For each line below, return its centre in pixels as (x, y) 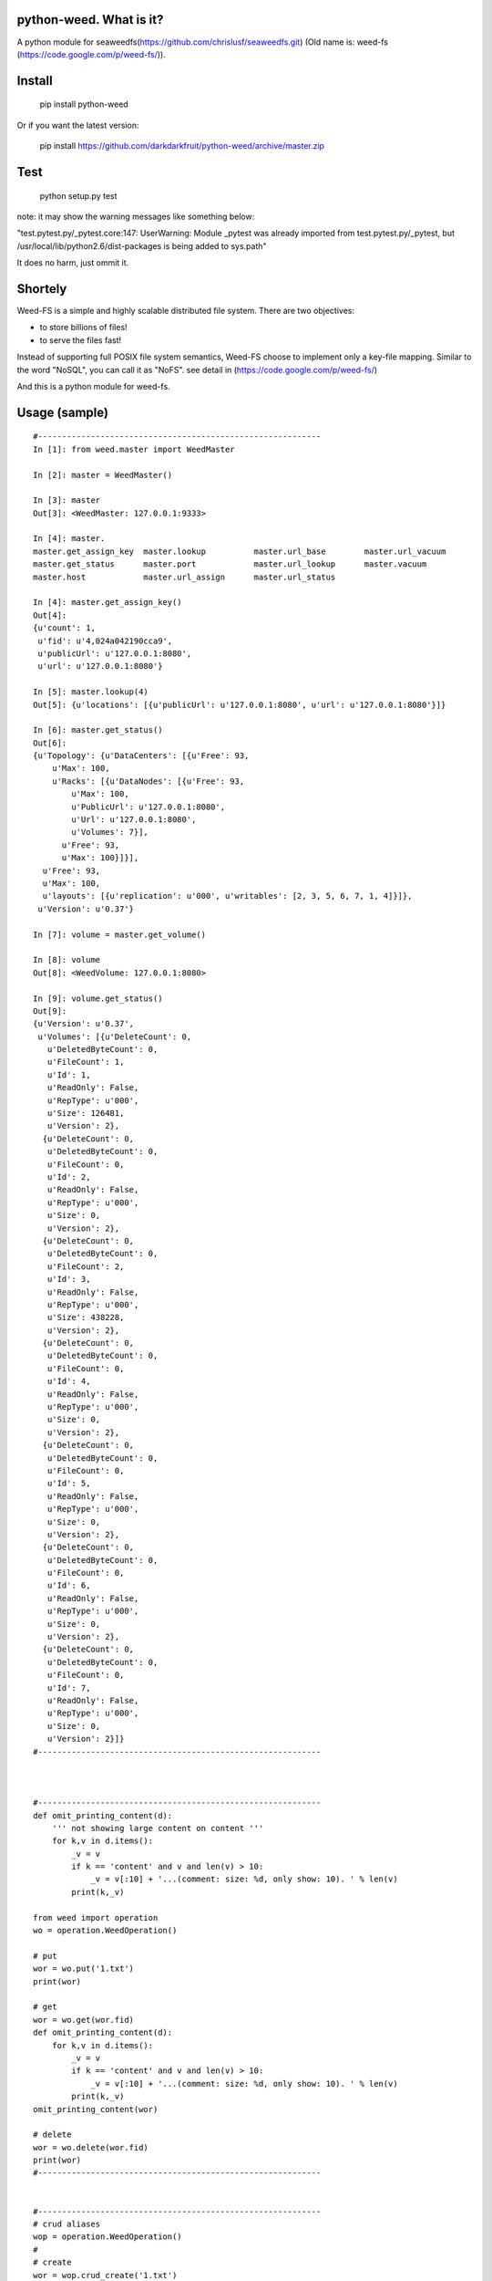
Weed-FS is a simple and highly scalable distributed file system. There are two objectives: (186, 310)
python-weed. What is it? (90, 20)
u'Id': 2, (69, 1177)
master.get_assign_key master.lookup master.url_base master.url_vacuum (240, 551)
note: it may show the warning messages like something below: (136, 216)
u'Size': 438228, (86, 1318)
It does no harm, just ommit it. (73, 263)
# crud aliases (67, 2224)
